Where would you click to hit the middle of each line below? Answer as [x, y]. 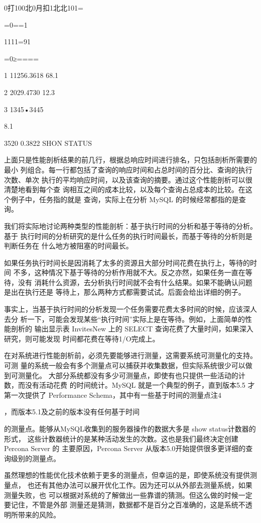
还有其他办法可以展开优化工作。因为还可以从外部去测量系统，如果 [143, 485]
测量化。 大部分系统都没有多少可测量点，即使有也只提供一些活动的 [128, 375]
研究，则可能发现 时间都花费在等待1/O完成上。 [82, 338]
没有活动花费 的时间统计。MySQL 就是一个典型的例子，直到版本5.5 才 [140, 385]
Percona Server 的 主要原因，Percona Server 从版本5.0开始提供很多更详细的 [125, 448]
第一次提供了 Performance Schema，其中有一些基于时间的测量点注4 [113, 395]
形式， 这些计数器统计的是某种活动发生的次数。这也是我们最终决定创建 [121, 438]
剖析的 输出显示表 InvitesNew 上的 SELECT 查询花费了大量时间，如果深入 [132, 329]
